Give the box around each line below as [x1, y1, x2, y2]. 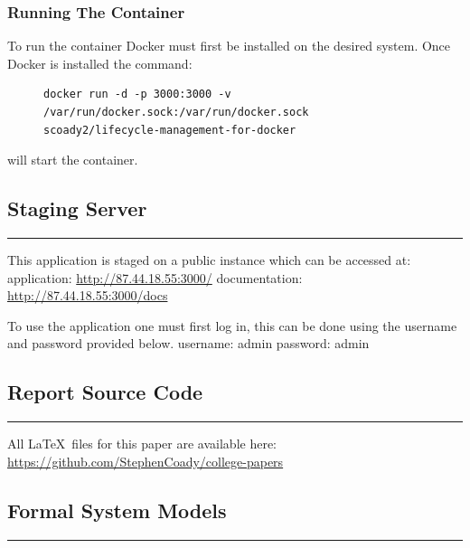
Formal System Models [7, 496, 227, 524]
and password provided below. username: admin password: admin [7, 334, 370, 353]
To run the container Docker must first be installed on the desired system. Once [7, 36, 451, 55]
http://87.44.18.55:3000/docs [7, 286, 168, 305]
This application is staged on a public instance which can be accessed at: [7, 250, 411, 269]
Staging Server [7, 194, 147, 222]
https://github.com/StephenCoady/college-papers [7, 451, 284, 470]
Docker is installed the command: [7, 53, 193, 72]
